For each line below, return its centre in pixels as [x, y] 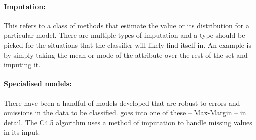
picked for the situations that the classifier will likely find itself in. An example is [128, 44]
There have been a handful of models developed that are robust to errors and [122, 103]
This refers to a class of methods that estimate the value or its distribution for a [127, 25]
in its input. [22, 132]
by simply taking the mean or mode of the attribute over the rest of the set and [126, 54]
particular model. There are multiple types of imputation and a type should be [125, 35]
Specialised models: [38, 84]
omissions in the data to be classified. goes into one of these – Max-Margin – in [125, 112]
